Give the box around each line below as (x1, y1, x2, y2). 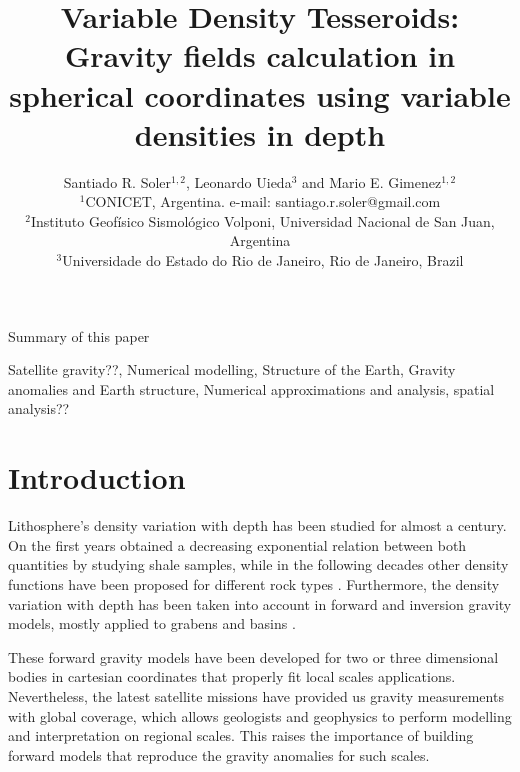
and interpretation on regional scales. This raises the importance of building (8, 725, 474, 746)
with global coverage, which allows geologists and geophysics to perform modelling (8, 705, 512, 726)
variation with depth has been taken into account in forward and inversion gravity (8, 593, 512, 614)
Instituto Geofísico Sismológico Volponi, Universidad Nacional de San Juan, (30, 210, 495, 231)
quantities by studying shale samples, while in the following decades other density (8, 554, 509, 575)
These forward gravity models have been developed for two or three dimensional (8, 646, 499, 667)
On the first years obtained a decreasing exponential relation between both (8, 534, 467, 555)
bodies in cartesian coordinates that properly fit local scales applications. (8, 666, 456, 687)
